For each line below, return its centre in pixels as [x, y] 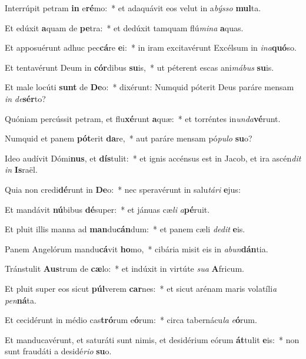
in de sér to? [25, 98]
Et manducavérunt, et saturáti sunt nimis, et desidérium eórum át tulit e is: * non [152, 339]
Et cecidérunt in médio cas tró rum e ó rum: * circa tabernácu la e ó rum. [131, 320]
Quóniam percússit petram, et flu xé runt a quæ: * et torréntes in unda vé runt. [143, 118]
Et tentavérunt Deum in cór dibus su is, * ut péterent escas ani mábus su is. [139, 67]
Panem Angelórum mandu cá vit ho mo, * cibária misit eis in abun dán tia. [137, 248]
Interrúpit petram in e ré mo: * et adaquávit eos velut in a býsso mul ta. [133, 8]
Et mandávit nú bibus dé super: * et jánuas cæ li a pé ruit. [107, 209]
